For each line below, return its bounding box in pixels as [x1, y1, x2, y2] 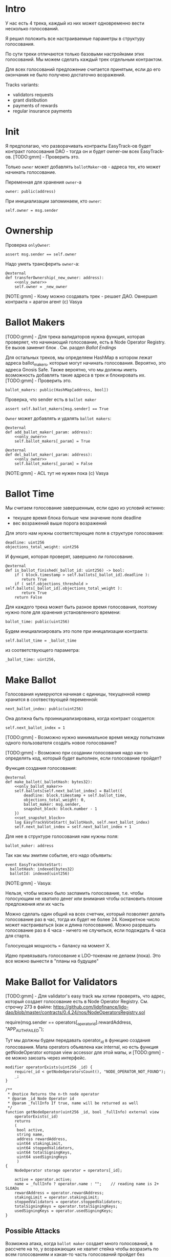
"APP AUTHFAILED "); [5, 1026, 45, 1033]
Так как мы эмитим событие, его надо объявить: [5, 852, 113, 859]
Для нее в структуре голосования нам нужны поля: [5, 833, 119, 840]
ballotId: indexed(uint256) [10, 871, 70, 876]
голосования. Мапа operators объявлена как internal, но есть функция [5, 1044, 159, 1050]
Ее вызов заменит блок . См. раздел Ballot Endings [5, 344, 117, 350]
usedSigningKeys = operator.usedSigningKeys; [14, 1208, 114, 1213]
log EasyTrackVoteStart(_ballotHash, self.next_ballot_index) [14, 820, 150, 825]
